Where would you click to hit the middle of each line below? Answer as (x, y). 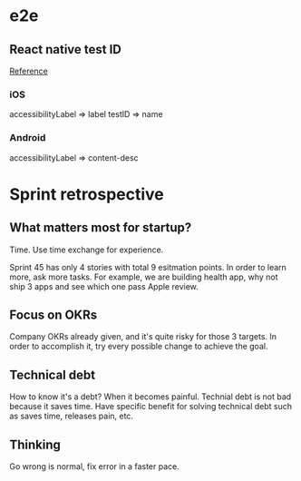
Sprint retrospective (87, 194)
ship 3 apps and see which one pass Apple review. (104, 286)
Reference (29, 71)
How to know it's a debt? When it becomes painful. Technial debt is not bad (150, 397)
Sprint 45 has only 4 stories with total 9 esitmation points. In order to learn (148, 267)
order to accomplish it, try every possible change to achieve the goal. (139, 347)
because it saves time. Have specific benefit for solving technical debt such (151, 407)
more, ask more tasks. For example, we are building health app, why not (144, 277)
